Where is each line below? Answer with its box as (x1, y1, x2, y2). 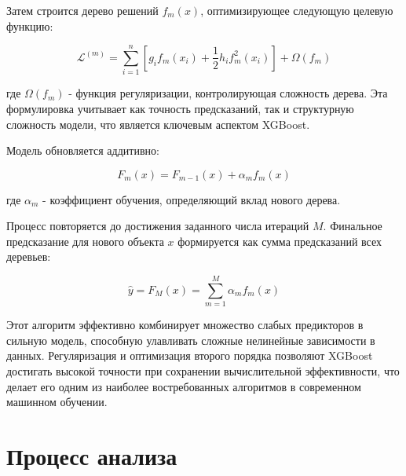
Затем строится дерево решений (6, 2, 159, 18)
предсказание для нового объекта (6, 233, 164, 249)
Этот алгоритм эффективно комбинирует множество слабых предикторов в (6, 317, 364, 333)
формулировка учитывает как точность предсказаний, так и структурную (6, 100, 354, 116)
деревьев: (6, 248, 51, 265)
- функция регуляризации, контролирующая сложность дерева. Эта (68, 85, 388, 101)
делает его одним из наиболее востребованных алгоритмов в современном (6, 378, 361, 394)
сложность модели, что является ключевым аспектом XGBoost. (6, 115, 310, 132)
